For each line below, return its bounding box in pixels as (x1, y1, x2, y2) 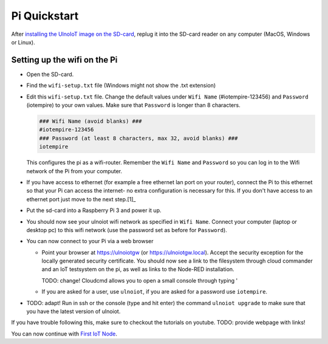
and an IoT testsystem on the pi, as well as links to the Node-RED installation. (41, 266, 234, 273)
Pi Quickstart (11, 9, 79, 22)
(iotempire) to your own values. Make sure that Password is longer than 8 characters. (26, 101, 241, 109)
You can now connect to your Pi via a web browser (26, 238, 154, 245)
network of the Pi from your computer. (26, 167, 123, 174)
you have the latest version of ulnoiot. (26, 308, 121, 315)
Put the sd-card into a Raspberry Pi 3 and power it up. (26, 207, 162, 214)
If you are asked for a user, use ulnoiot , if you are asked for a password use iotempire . (41, 288, 267, 295)
